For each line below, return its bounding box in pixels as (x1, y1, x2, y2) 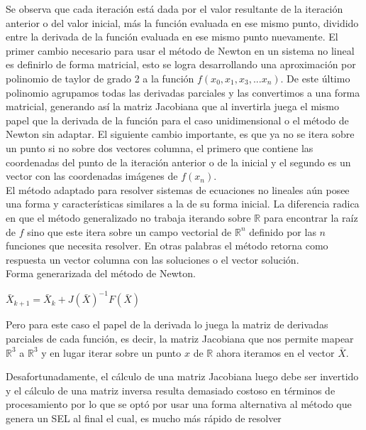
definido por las (249, 224, 316, 239)
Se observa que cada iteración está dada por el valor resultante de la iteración (6, 1, 343, 16)
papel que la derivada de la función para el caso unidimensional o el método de (6, 112, 349, 127)
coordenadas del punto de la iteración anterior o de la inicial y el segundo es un (6, 154, 351, 169)
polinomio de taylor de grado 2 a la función (6, 70, 194, 85)
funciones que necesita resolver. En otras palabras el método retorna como (6, 238, 328, 253)
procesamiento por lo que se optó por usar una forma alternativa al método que (6, 397, 352, 412)
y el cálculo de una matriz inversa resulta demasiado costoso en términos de (6, 382, 335, 397)
